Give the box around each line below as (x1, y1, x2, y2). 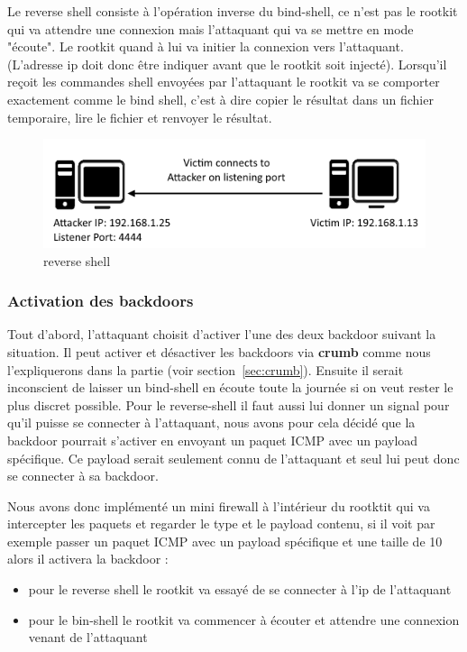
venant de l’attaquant (28, 628, 148, 647)
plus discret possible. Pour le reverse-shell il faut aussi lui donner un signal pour (7, 395, 450, 414)
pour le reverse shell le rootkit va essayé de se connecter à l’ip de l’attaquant (28, 580, 452, 599)
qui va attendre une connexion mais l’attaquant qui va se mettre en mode (7, 19, 414, 38)
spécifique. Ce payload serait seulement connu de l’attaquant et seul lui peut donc (7, 448, 460, 467)
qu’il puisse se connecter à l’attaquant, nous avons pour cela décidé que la (7, 413, 416, 432)
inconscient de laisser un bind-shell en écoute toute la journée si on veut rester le (7, 378, 453, 397)
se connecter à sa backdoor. (7, 466, 159, 485)
